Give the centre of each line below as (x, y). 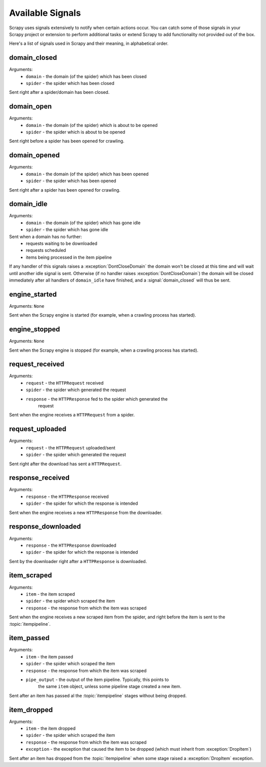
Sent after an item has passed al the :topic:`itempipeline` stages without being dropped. (98, 695)
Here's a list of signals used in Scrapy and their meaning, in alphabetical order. (89, 43)
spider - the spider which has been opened (71, 181)
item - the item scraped (50, 594)
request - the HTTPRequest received (65, 383)
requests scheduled (46, 250)
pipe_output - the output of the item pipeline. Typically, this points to (98, 680)
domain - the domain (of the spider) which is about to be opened (92, 125)
